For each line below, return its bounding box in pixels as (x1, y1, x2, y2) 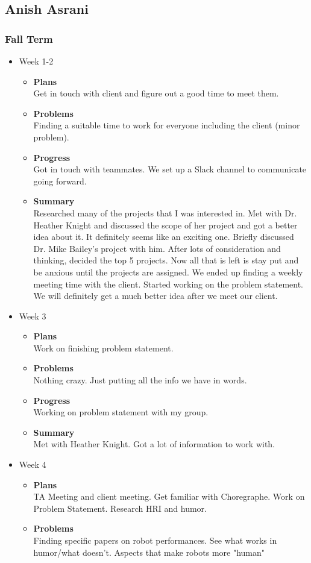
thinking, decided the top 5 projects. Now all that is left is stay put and (33, 254, 299, 266)
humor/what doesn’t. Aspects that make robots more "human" (33, 546, 265, 558)
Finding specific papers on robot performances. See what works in (33, 534, 277, 546)
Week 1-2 (19, 55, 54, 67)
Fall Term (5, 31, 53, 46)
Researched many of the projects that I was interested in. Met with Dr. (33, 206, 297, 219)
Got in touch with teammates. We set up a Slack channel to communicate (33, 163, 307, 175)
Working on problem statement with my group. (33, 406, 209, 418)
